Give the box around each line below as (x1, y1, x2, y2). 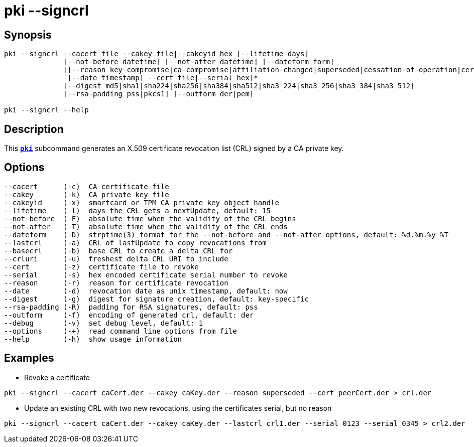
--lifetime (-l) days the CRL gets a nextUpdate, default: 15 (4, 206, 271, 215)
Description (4, 122, 64, 135)
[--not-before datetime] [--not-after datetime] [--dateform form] (63, 58, 334, 66)
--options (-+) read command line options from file (4, 327, 237, 335)
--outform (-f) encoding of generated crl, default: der (4, 311, 254, 319)
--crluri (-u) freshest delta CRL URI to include (4, 254, 228, 263)
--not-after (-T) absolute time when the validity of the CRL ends (4, 222, 288, 231)
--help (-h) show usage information (4, 335, 182, 343)
